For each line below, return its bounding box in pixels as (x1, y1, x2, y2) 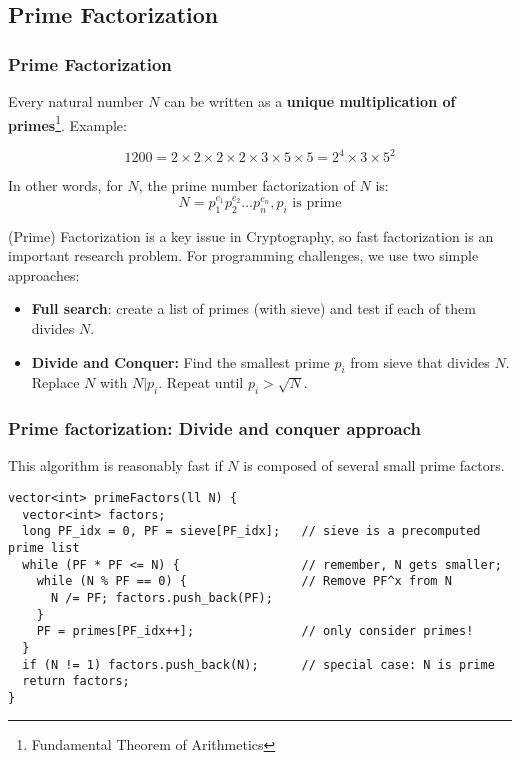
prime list (8, 540, 80, 555)
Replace (31, 372, 80, 393)
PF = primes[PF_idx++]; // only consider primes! (36, 624, 474, 639)
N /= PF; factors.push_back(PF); (50, 590, 273, 605)
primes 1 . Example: (8, 111, 127, 135)
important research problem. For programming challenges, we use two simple (8, 245, 479, 266)
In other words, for (8, 175, 123, 196)
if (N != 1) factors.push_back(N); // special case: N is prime (22, 657, 495, 672)
